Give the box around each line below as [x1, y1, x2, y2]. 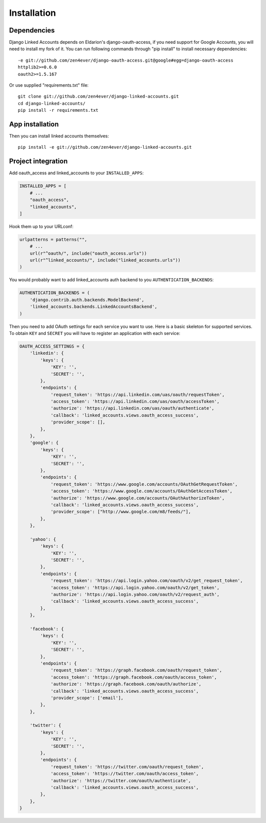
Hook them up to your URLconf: [9, 223, 74, 229]
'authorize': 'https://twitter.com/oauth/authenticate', [50, 778, 191, 783]
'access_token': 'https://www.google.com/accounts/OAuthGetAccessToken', [50, 488, 233, 494]
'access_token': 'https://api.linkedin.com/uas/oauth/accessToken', [50, 399, 220, 404]
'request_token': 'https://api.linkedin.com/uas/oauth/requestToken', [50, 392, 225, 397]
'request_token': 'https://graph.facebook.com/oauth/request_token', [50, 667, 223, 673]
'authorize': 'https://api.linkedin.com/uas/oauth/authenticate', [50, 405, 214, 411]
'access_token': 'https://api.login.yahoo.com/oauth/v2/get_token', [50, 585, 220, 591]
